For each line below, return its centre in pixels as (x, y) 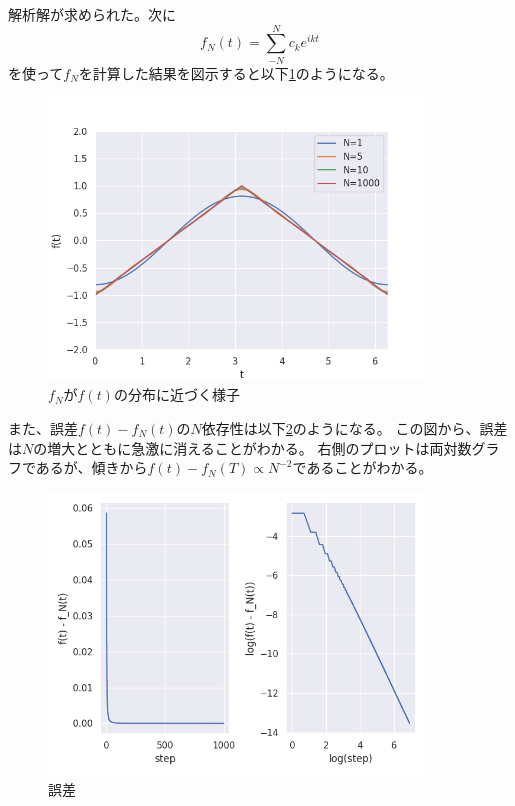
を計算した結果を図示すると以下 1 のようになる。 (236, 72)
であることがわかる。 (362, 467)
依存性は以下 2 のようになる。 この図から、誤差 (354, 427)
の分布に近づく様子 (176, 394)
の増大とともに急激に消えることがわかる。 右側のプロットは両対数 (252, 447)
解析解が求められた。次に (92, 14)
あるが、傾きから (91, 467)
